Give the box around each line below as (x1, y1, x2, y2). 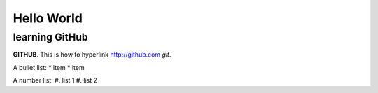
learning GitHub (13, 31, 89, 43)
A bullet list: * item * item (13, 63, 85, 71)
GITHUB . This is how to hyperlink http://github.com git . (13, 50, 171, 59)
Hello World (13, 10, 83, 26)
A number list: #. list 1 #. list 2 (13, 76, 98, 85)
